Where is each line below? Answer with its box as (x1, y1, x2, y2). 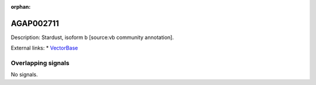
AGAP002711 (11, 18, 60, 29)
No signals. (11, 71, 38, 78)
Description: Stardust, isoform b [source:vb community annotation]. (11, 34, 174, 41)
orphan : (11, 3, 31, 10)
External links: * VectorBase (11, 44, 78, 52)
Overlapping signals (11, 59, 70, 67)
